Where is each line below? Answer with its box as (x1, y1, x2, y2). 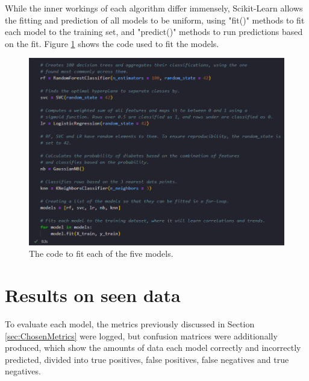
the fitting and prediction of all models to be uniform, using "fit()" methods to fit (5, 13, 305, 26)
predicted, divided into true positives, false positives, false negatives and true (5, 353, 289, 365)
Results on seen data (5, 283, 181, 307)
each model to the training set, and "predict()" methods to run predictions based (5, 25, 303, 38)
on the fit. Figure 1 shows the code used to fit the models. (5, 37, 219, 49)
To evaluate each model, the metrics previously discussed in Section (5, 318, 255, 330)
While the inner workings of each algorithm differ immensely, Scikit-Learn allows (5, 2, 303, 14)
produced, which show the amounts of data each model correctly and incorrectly (5, 341, 301, 354)
